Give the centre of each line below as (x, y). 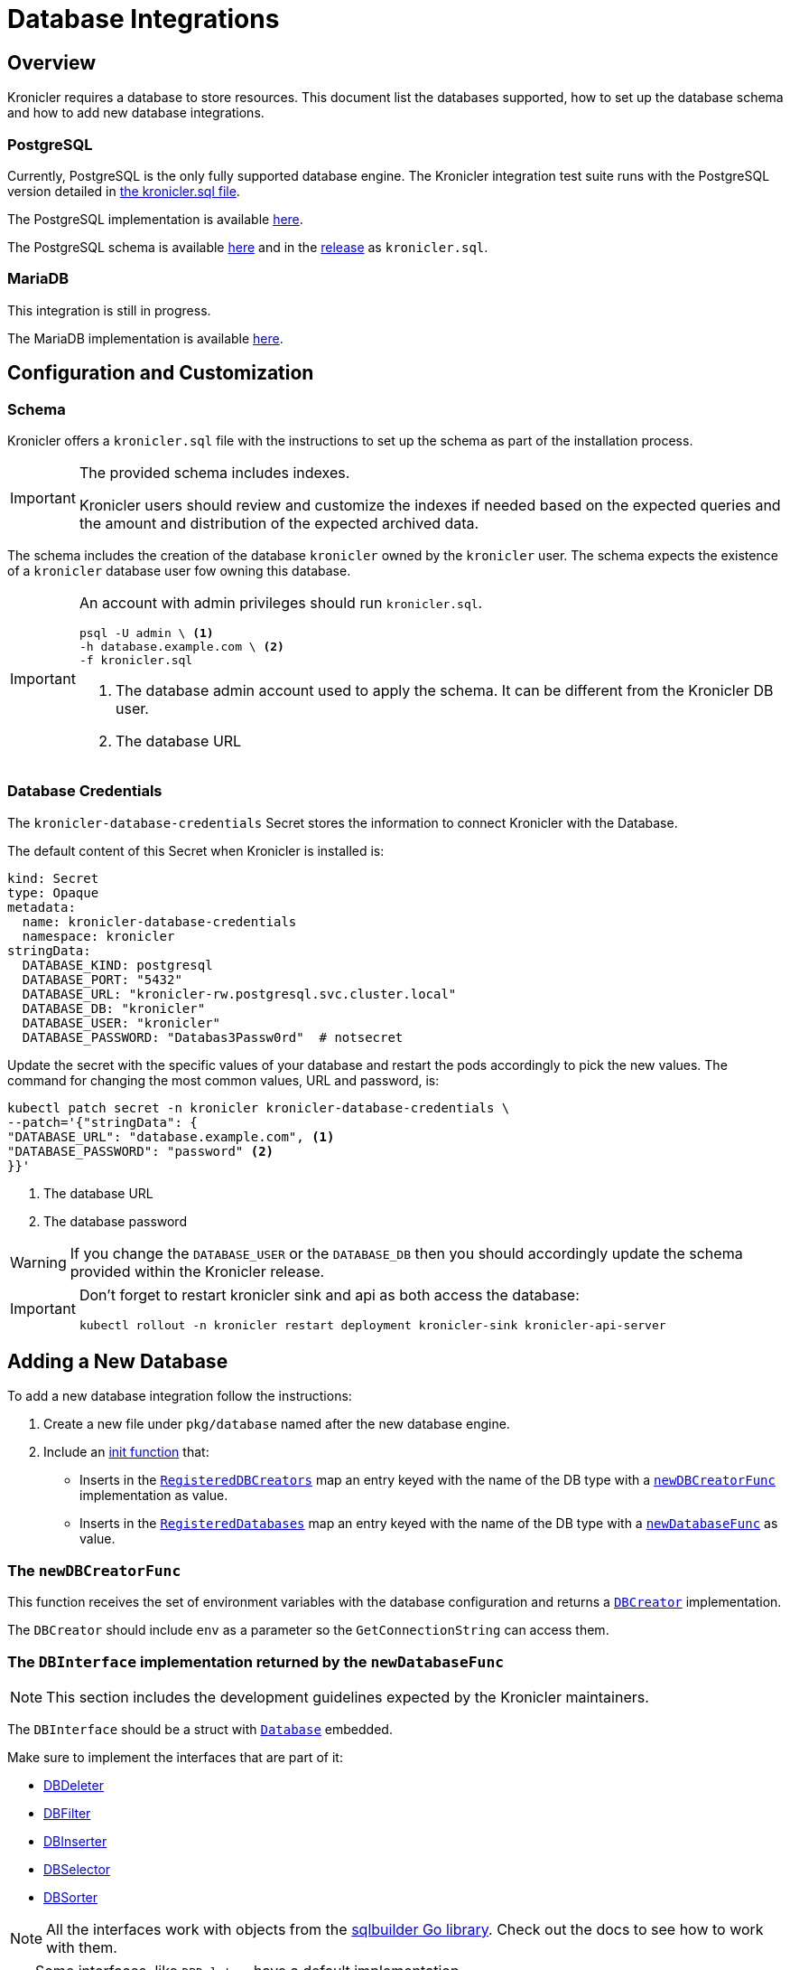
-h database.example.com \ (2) (181, 646)
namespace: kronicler (98, 936)
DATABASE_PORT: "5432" (102, 979)
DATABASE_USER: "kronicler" (121, 1023)
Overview (52, 62)
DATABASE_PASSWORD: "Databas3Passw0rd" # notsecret (213, 1037)
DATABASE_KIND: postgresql (117, 965)
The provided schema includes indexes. (214, 472)
